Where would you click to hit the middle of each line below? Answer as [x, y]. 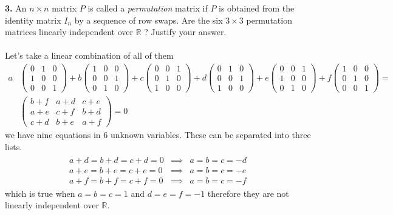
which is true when [40, 193]
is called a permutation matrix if [148, 8]
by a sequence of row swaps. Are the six [149, 20]
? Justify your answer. [185, 32]
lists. [14, 146]
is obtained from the [257, 8]
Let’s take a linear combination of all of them [89, 55]
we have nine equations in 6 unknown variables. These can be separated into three [158, 135]
